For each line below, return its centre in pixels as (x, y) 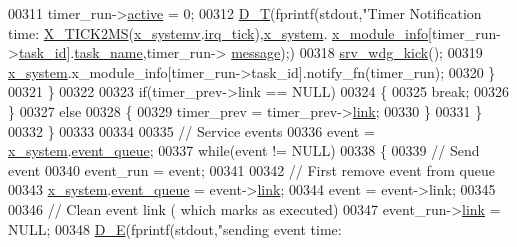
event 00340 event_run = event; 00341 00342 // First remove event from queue (251, 169)
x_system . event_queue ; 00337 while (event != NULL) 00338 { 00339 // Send (244, 150)
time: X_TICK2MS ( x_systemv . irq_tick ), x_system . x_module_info (218, 32)
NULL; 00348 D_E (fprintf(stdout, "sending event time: (175, 228)
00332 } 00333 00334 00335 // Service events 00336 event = (191, 130)
